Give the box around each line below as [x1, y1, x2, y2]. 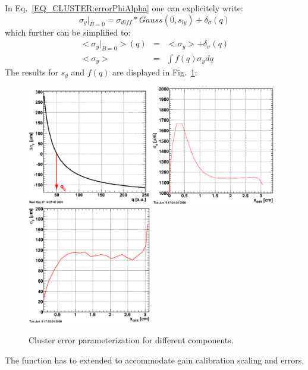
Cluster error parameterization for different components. [29, 334, 234, 346]
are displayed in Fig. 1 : [112, 65, 197, 78]
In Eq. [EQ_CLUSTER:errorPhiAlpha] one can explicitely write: [5, 2, 243, 14]
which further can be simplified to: [5, 26, 131, 38]
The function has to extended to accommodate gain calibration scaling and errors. [5, 353, 304, 366]
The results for [5, 65, 59, 78]
